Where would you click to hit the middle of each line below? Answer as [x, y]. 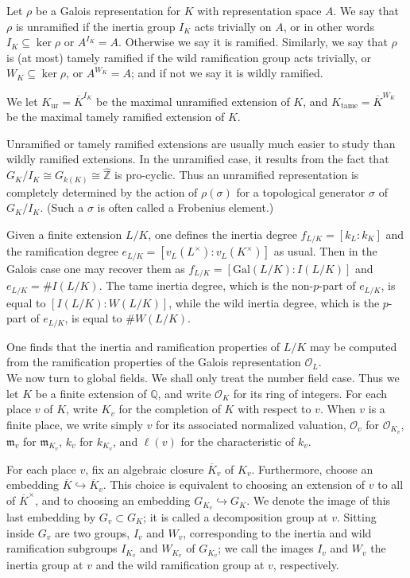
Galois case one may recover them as [96, 268]
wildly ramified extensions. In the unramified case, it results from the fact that [198, 159]
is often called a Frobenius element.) [186, 207]
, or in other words [329, 26]
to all [391, 484]
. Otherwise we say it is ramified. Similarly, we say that [253, 42]
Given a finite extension [64, 234]
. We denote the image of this [319, 500]
